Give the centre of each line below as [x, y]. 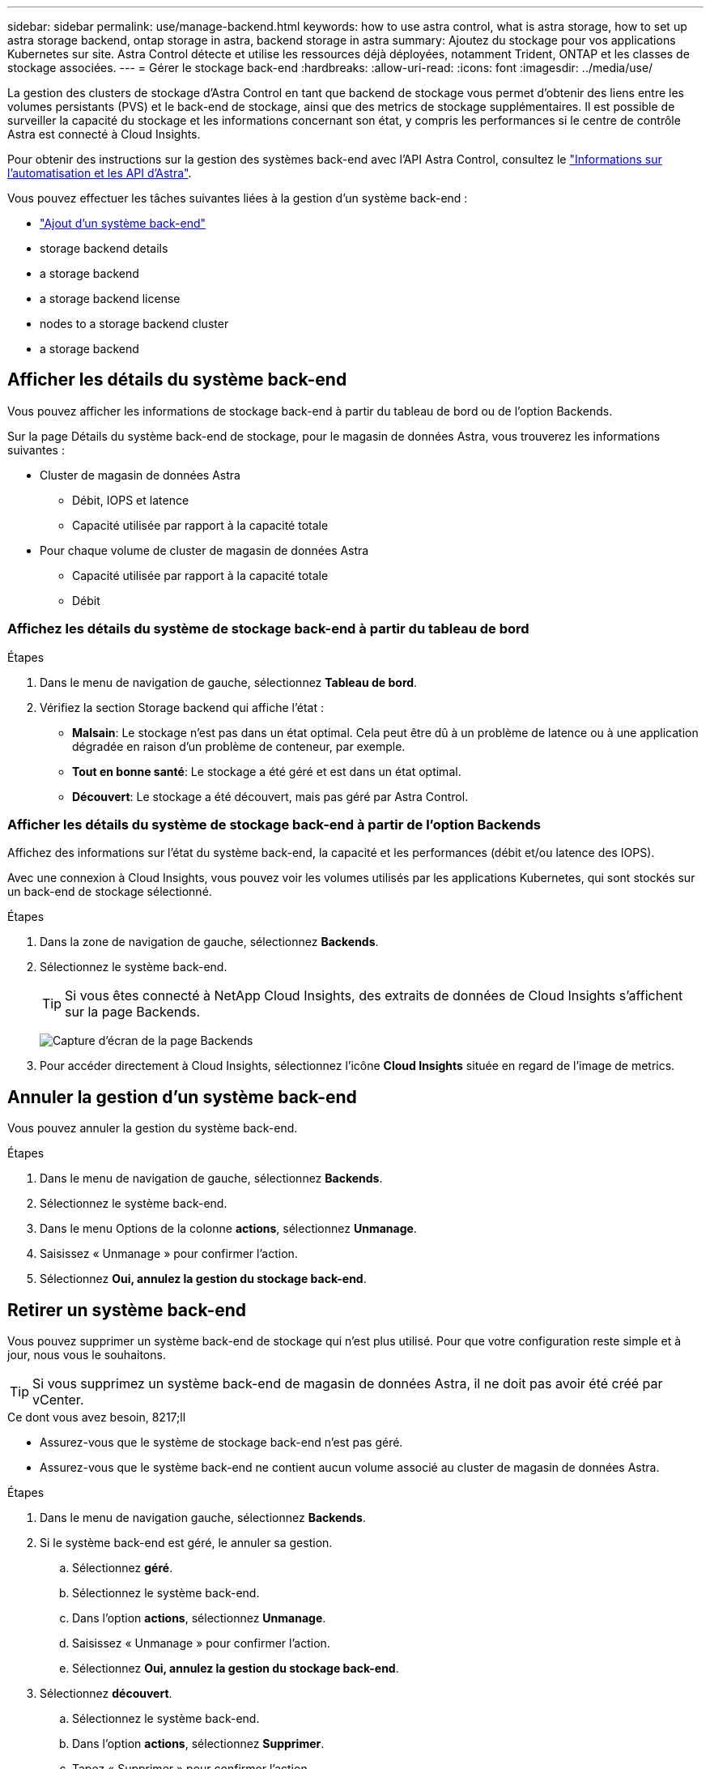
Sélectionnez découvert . [106, 1694]
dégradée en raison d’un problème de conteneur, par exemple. [239, 746]
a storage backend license [110, 298]
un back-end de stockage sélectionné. [110, 892]
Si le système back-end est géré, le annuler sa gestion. [186, 1543]
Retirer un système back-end [127, 1310]
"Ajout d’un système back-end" [123, 223]
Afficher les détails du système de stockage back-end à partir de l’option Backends [274, 824]
